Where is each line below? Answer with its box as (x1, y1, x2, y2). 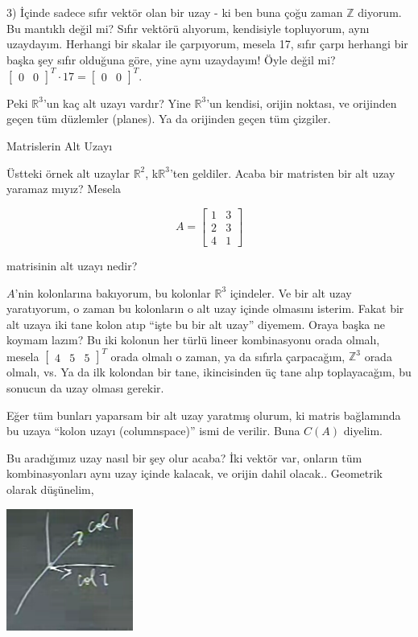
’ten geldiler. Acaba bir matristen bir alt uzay (169, 164, 395, 181)
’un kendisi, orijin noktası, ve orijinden (206, 94, 397, 111)
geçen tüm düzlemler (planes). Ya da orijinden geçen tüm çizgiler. (6, 110, 331, 127)
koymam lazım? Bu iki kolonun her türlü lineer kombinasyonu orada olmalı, (6, 331, 380, 348)
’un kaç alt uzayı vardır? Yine (43, 94, 191, 111)
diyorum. (358, 4, 402, 20)
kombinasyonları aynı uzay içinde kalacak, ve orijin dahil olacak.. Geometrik (6, 465, 383, 482)
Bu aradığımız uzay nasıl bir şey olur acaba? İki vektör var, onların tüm (6, 449, 362, 466)
